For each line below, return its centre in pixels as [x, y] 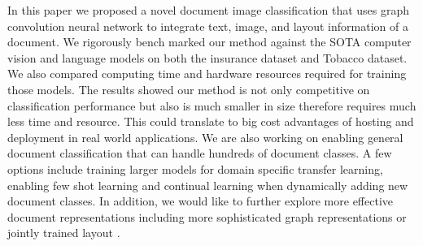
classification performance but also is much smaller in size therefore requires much [212, 105]
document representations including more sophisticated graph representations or [207, 216]
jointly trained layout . [64, 233]
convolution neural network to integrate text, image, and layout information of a [208, 26]
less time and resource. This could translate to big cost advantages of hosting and [211, 121]
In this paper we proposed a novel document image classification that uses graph [209, 10]
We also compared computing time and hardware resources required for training [207, 73]
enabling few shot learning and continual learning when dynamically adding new [208, 185]
